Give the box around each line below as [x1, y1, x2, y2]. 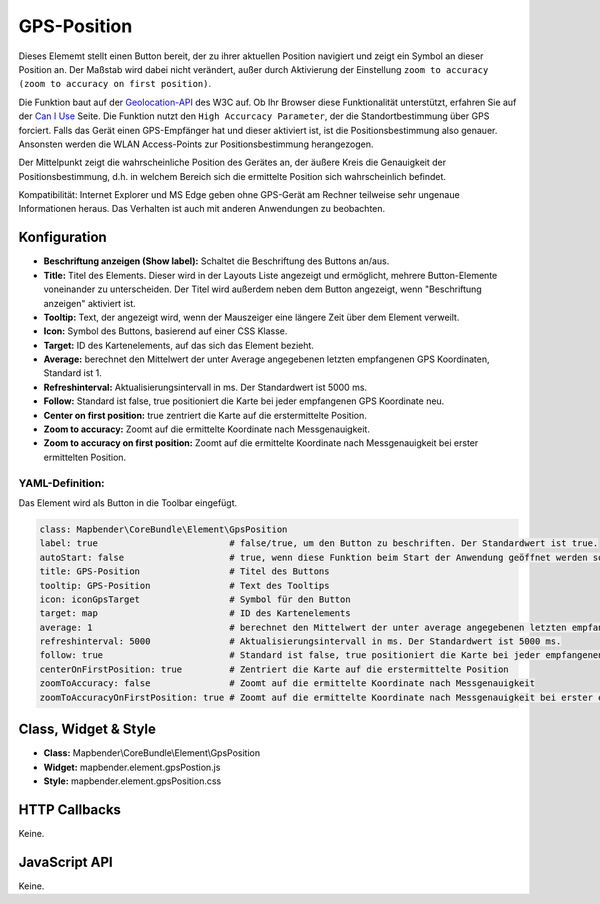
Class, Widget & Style [18, 721, 157, 738]
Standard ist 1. [43, 367, 102, 379]
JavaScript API [18, 853, 114, 870]
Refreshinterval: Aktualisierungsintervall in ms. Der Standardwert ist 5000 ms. [43, 381, 368, 393]
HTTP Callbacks [18, 801, 122, 818]
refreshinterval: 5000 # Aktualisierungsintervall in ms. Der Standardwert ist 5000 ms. [39, 636, 562, 647]
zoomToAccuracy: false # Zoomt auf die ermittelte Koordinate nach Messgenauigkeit [39, 678, 535, 689]
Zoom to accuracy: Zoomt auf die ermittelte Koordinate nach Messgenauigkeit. [43, 423, 370, 435]
